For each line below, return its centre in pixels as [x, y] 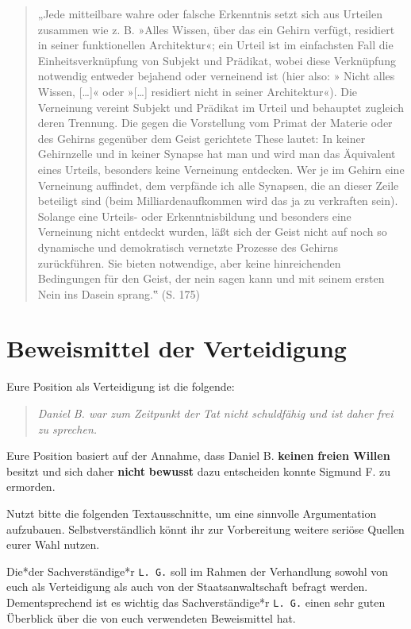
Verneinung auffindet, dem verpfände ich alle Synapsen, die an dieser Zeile [218, 185]
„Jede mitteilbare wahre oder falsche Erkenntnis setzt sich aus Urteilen [210, 14]
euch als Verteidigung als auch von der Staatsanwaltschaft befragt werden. [187, 587]
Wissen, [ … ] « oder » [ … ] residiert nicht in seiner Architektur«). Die [198, 91]
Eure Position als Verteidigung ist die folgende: [121, 386]
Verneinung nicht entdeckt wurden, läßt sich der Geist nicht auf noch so [212, 232]
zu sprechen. [67, 428]
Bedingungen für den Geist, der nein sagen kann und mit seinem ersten [211, 278]
